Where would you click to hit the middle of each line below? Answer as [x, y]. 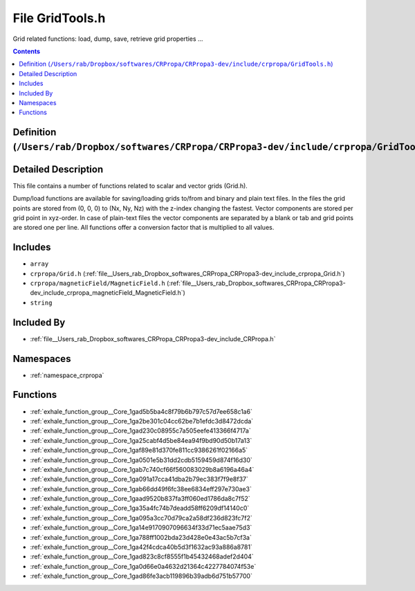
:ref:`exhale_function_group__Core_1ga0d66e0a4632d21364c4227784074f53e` [143, 566]
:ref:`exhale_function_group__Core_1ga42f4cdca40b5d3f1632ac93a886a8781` [141, 547]
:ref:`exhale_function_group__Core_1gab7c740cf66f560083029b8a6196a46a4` [142, 469]
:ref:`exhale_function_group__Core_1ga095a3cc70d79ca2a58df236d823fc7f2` [141, 518]
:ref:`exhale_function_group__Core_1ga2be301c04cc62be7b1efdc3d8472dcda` [142, 421]
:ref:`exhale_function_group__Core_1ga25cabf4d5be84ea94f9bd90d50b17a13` [141, 440]
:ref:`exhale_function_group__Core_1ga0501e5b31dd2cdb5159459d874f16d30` [141, 460]
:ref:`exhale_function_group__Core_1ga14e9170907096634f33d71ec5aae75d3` [141, 528]
